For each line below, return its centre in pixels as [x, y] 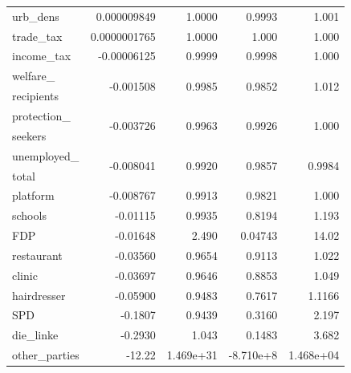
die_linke [35, 335]
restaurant [37, 255]
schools [29, 215]
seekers [29, 135]
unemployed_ [46, 155]
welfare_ [34, 76]
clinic [25, 275]
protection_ [41, 115]
